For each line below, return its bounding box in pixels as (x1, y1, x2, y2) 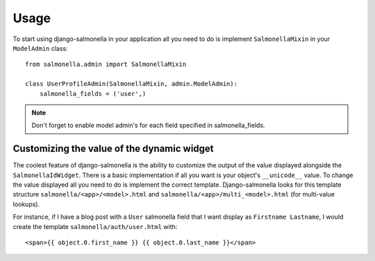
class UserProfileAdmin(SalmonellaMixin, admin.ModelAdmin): (25, 80, 237, 88)
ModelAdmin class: (12, 44, 69, 52)
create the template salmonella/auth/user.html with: (12, 222, 178, 230)
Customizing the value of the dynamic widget (12, 143, 215, 155)
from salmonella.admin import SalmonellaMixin (25, 60, 187, 69)
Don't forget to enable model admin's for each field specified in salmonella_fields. (31, 121, 265, 130)
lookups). (12, 200, 40, 208)
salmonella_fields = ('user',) (39, 90, 147, 97)
